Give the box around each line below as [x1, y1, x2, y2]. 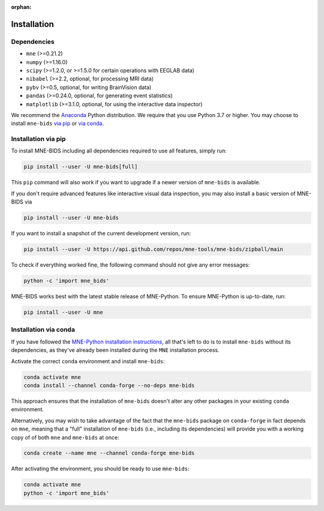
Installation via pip [11, 135, 66, 144]
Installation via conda [11, 325, 75, 334]
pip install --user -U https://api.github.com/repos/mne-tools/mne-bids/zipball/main [23, 246, 283, 253]
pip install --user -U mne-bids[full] [23, 163, 138, 171]
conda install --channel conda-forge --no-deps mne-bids [23, 382, 195, 389]
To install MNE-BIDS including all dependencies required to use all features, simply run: [11, 147, 227, 154]
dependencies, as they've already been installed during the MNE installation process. [11, 346, 220, 354]
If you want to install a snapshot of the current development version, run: [11, 230, 191, 237]
